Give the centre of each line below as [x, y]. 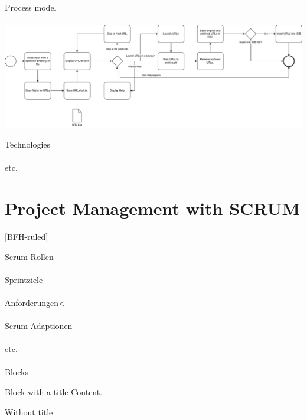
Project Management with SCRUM [152, 208]
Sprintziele [24, 279]
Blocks [17, 372]
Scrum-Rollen [29, 256]
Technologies [28, 144]
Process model [31, 7]
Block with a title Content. [54, 392]
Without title [29, 411]
